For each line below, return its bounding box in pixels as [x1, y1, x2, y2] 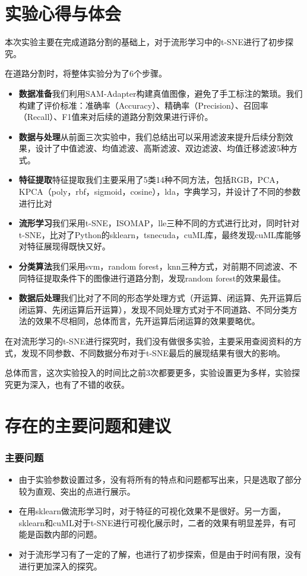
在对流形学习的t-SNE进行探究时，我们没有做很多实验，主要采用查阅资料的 [5, 335, 293, 347]
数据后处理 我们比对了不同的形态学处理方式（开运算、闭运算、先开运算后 [18, 292, 302, 304]
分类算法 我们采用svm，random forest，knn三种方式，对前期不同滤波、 [18, 260, 289, 273]
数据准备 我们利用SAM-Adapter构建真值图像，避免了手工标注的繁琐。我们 [18, 87, 303, 99]
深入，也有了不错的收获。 [29, 378, 129, 390]
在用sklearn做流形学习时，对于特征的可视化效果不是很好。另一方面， [18, 505, 286, 517]
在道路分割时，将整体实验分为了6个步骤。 [5, 67, 167, 80]
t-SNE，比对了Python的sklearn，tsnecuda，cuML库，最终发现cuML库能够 [18, 228, 301, 240]
